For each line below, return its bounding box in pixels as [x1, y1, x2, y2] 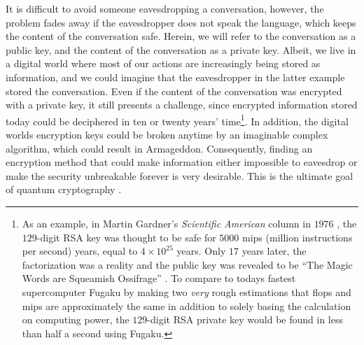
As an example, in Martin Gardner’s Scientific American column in [22, 216, 311, 230]
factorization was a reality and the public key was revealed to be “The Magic [22, 257, 353, 272]
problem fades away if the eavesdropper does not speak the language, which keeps [6, 15, 356, 29]
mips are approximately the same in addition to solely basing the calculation [22, 298, 351, 313]
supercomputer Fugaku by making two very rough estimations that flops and [22, 284, 351, 299]
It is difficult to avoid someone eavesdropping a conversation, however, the [6, 1, 324, 15]
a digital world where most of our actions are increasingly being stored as [6, 56, 321, 71]
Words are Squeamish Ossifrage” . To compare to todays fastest [22, 271, 296, 286]
